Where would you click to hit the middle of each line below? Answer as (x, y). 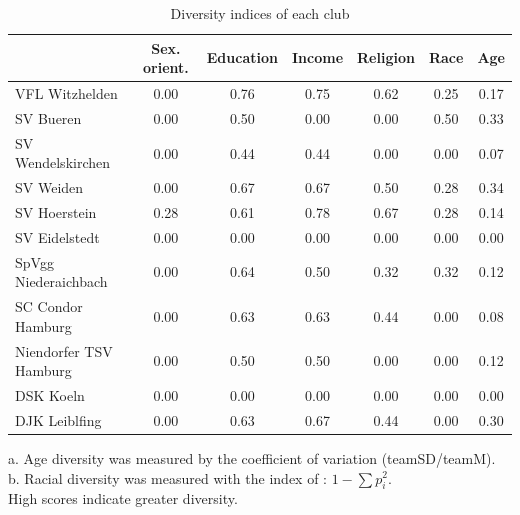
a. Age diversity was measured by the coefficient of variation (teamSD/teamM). (252, 457)
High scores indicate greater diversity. (123, 498)
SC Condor (49, 306)
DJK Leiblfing (58, 419)
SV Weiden (49, 187)
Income (317, 57)
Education (242, 57)
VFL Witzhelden (66, 93)
